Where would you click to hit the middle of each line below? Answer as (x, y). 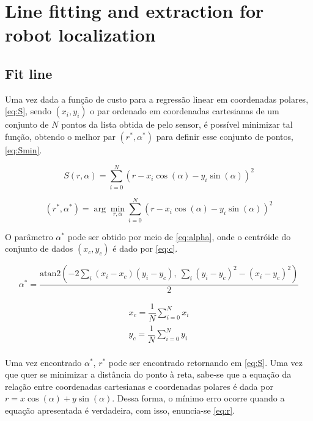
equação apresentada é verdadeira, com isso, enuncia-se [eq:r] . (120, 410)
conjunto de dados (39, 248)
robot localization (80, 35)
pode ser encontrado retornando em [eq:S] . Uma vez (205, 362)
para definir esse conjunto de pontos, (225, 136)
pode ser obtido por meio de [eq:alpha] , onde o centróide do (179, 236)
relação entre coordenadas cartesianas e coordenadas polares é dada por (139, 386)
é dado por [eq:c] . (145, 248)
